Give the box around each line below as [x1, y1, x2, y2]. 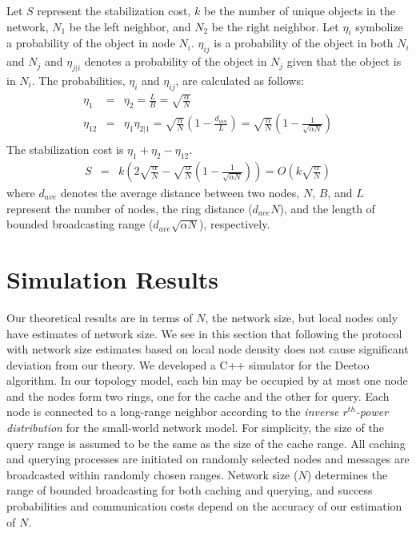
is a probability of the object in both [214, 34, 394, 51]
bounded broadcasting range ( [6, 216, 154, 232]
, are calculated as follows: [175, 71, 304, 88]
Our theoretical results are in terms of [6, 309, 193, 325]
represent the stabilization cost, [37, 2, 191, 18]
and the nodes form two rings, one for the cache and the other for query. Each [6, 387, 390, 404]
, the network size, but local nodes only [205, 309, 398, 325]
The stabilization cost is [6, 141, 124, 158]
